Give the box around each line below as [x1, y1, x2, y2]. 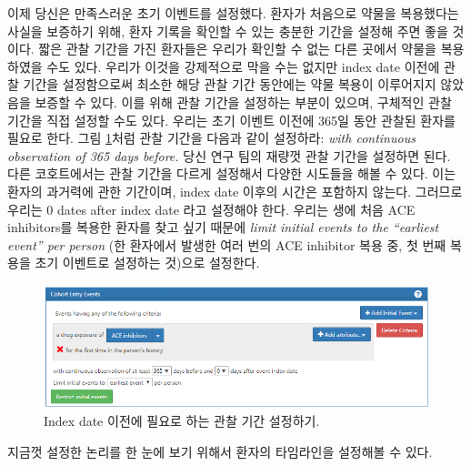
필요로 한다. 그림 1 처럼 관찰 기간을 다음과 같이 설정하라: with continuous [7, 128, 416, 147]
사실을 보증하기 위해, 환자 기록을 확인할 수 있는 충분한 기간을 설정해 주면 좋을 [7, 21, 448, 40]
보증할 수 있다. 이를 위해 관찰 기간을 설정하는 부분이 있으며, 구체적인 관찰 [35, 92, 452, 111]
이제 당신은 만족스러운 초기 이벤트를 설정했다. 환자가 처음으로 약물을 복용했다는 [7, 4, 459, 22]
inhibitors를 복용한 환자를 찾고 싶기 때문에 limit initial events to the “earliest [7, 218, 439, 237]
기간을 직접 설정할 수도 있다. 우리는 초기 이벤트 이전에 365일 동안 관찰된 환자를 [7, 110, 456, 129]
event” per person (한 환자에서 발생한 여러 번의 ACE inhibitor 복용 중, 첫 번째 [7, 235, 446, 254]
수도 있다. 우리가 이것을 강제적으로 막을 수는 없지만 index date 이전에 [46, 56, 440, 76]
